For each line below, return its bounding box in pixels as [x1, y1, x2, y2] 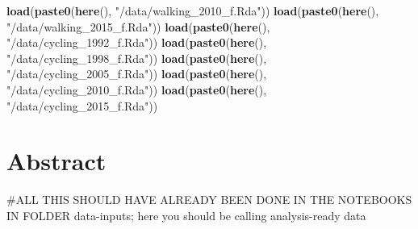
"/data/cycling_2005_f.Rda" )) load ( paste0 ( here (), [6, 65, 267, 82]
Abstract [6, 144, 107, 177]
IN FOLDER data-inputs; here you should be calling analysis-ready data [6, 206, 366, 223]
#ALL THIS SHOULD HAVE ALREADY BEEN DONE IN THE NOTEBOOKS [6, 191, 412, 208]
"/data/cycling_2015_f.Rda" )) [6, 97, 158, 114]
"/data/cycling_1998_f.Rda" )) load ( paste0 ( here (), [6, 49, 267, 66]
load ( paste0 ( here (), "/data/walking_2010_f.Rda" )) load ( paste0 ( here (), [6, 2, 379, 19]
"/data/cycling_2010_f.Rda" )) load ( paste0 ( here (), [6, 81, 267, 98]
